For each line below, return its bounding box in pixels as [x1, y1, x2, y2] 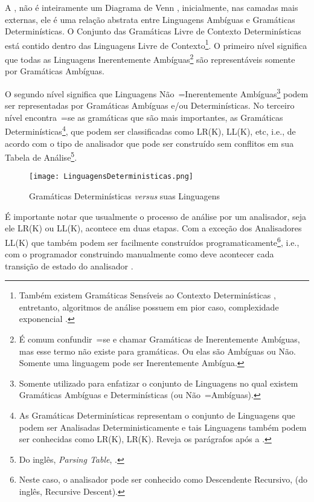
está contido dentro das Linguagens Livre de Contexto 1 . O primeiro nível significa [5, 37, 307, 51]
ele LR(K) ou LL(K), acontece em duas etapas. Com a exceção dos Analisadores [5, 222, 302, 234]
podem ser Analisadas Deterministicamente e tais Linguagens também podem [19, 420, 307, 433]
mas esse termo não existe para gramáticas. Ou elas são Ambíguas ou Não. [19, 344, 296, 357]
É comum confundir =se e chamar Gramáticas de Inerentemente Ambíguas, [19, 333, 300, 346]
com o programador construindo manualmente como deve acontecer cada [5, 248, 274, 260]
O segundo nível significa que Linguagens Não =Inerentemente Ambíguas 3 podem [5, 85, 309, 100]
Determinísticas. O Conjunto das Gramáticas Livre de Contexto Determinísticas [5, 25, 301, 37]
